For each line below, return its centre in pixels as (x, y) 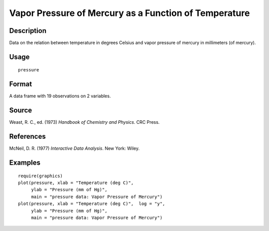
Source (21, 111)
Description (28, 31)
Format (21, 84)
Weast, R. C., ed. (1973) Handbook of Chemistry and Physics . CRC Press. (84, 122)
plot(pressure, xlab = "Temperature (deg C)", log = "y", (92, 204)
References (27, 136)
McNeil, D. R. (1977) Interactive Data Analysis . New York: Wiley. (74, 148)
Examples (25, 163)
